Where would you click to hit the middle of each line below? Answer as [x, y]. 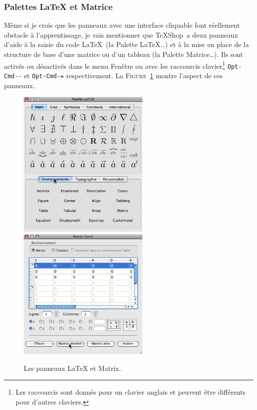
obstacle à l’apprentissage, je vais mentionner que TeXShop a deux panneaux [121, 34]
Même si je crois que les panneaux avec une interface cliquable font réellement [122, 25]
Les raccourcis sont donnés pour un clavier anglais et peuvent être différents [130, 392]
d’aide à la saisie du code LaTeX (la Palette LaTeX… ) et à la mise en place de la [127, 44]
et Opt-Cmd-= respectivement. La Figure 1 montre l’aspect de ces [123, 75]
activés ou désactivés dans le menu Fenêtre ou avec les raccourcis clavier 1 [115, 65]
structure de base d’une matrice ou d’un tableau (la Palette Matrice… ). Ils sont [124, 54]
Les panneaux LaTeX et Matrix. [72, 368]
